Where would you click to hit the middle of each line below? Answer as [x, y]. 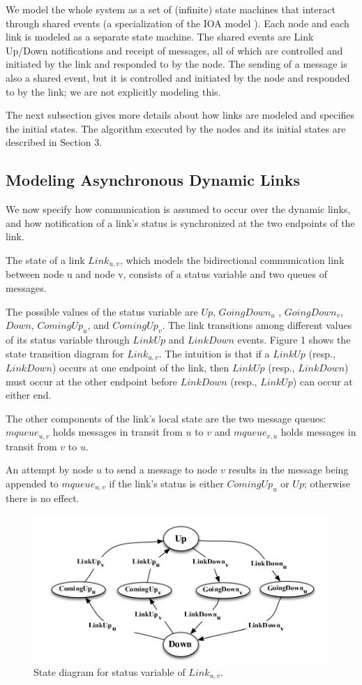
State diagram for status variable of [110, 671]
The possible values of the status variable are [102, 311]
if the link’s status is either [166, 484]
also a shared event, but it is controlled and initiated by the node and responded [178, 77]
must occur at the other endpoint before [91, 381]
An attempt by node [50, 470]
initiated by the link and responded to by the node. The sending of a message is [176, 64]
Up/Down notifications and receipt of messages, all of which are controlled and [174, 50]
